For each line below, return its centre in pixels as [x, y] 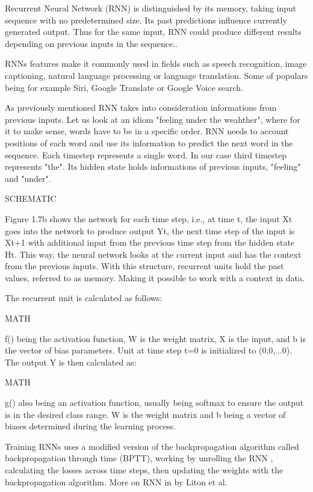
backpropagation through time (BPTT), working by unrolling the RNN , [139, 458]
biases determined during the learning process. [90, 426]
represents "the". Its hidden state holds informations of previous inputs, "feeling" [153, 167]
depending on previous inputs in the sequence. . [91, 43]
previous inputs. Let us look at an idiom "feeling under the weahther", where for [153, 119]
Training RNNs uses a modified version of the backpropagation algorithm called [152, 446]
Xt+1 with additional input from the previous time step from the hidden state [150, 242]
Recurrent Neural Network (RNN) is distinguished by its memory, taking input [151, 8]
